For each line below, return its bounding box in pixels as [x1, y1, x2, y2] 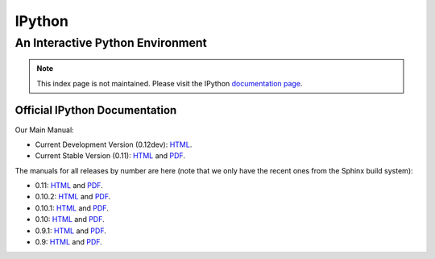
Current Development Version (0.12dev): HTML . [35, 140, 193, 149]
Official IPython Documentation [14, 103, 177, 117]
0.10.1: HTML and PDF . [35, 203, 109, 213]
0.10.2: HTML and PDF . [35, 192, 111, 202]
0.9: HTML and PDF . [35, 237, 102, 247]
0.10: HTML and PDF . [35, 215, 105, 224]
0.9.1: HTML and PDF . [35, 226, 106, 236]
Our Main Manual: [14, 125, 74, 135]
